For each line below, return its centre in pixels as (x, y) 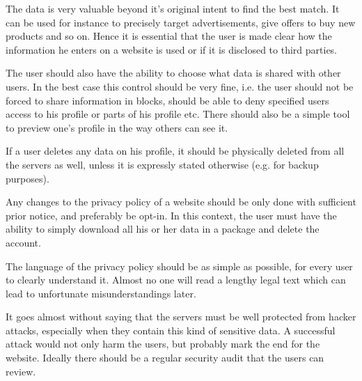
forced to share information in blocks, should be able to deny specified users (167, 100)
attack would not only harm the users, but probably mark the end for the (163, 344)
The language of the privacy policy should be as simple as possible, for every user (179, 266)
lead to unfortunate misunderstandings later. (101, 293)
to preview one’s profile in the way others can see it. (117, 127)
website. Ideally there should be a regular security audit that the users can (165, 358)
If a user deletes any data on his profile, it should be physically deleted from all (175, 151)
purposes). (27, 178)
